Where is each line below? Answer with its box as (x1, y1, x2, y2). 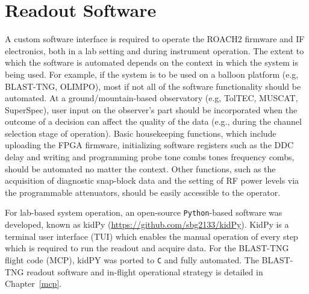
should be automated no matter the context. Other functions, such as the (5, 162, 276, 175)
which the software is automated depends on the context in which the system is (5, 56, 298, 69)
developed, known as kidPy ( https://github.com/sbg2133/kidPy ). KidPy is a (5, 218, 289, 231)
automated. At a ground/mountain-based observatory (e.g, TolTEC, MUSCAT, (5, 92, 298, 104)
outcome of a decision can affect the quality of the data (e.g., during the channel (5, 115, 302, 128)
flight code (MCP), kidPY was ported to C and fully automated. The (5, 253, 259, 266)
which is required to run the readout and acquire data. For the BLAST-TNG (5, 242, 289, 254)
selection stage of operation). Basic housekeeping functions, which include (5, 127, 276, 139)
